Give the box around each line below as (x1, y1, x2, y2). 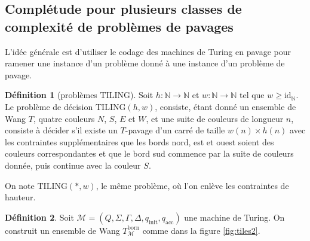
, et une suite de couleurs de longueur (146, 112, 284, 124)
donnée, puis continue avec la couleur (5, 158, 141, 171)
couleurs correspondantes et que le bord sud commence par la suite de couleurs (5, 147, 294, 160)
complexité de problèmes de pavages (5, 17, 234, 35)
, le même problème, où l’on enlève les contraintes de (96, 179, 289, 191)
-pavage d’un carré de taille (125, 124, 225, 136)
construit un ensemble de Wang (5, 224, 120, 236)
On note (5, 179, 35, 191)
